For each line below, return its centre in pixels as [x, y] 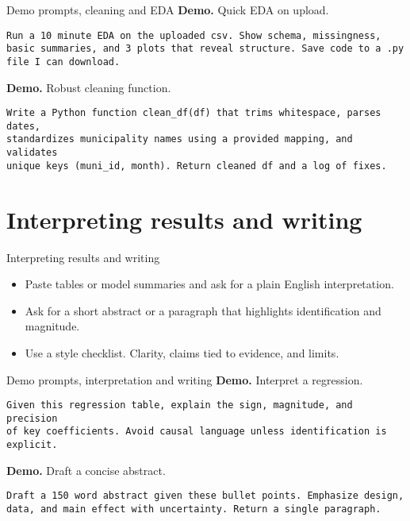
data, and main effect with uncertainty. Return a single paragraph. [194, 509]
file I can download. [63, 62]
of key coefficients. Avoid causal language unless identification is [197, 432]
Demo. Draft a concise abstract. [86, 470]
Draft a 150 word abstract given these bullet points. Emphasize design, [205, 496]
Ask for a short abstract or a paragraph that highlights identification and [203, 310]
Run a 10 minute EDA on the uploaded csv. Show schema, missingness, [194, 35]
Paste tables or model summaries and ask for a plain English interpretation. [209, 284]
